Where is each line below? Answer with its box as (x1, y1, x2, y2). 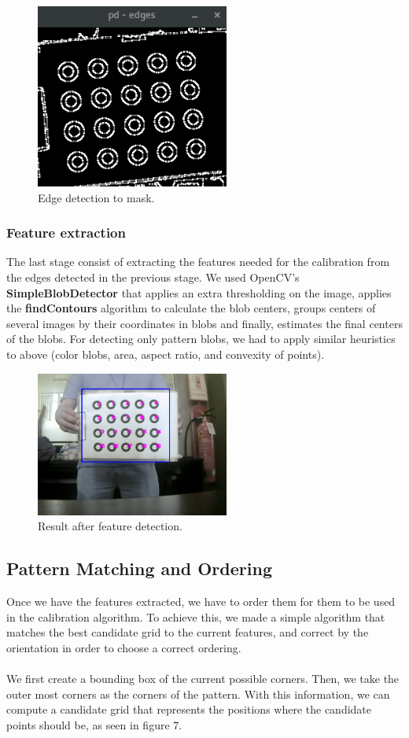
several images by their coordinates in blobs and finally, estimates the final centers (6, 315, 403, 331)
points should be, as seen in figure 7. (6, 716, 182, 732)
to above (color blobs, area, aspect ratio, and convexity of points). (6, 345, 325, 362)
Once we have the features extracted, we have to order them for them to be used (6, 593, 396, 610)
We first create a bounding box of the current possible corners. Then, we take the (6, 670, 400, 687)
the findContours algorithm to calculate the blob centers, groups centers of (6, 300, 376, 316)
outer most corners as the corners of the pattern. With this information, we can (6, 685, 390, 702)
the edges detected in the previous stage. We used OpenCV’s (6, 269, 300, 285)
